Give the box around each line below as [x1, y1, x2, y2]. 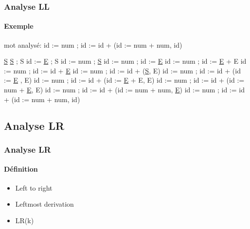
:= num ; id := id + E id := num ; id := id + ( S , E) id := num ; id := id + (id [4, 65, 241, 75]
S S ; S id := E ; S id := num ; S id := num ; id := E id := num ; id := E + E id [4, 56, 247, 66]
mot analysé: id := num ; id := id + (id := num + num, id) [4, 39, 182, 50]
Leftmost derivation [15, 199, 74, 209]
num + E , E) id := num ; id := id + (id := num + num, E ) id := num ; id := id [4, 85, 245, 95]
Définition [4, 164, 38, 174]
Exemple [4, 21, 34, 31]
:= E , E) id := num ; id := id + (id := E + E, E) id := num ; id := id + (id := [4, 75, 245, 85]
